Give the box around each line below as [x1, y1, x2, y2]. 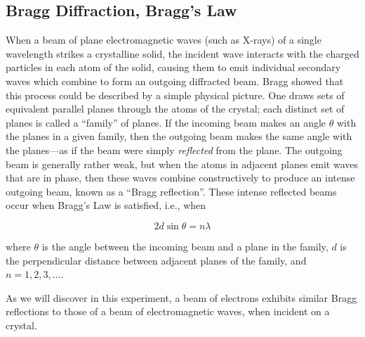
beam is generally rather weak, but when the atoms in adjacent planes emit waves [6, 156, 359, 171]
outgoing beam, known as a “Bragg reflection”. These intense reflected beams [6, 184, 337, 198]
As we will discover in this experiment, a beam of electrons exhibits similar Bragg [6, 290, 357, 305]
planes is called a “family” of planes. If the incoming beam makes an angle [6, 115, 326, 129]
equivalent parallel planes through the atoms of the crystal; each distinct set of [6, 101, 345, 116]
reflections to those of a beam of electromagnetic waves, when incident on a [6, 304, 330, 319]
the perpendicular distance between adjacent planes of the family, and [6, 253, 307, 267]
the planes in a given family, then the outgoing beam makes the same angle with [6, 129, 352, 144]
